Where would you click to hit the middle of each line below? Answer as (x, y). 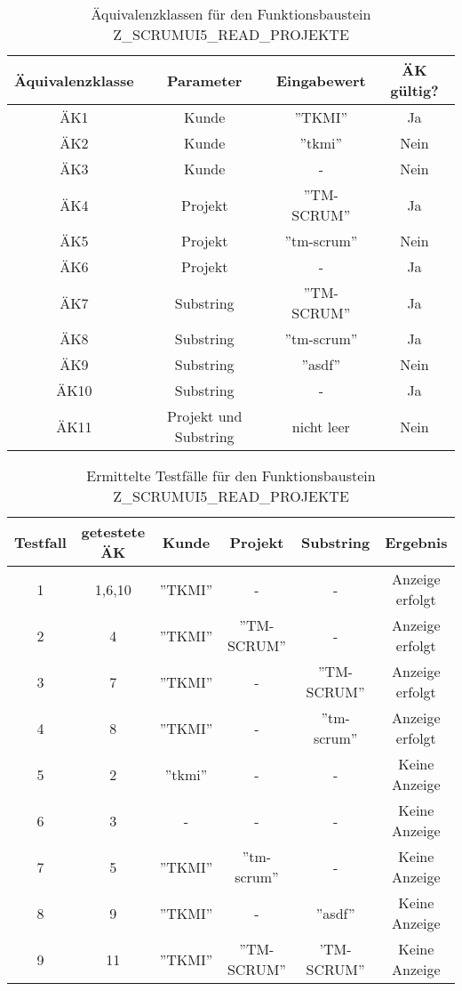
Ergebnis (416, 542)
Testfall (40, 542)
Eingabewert (321, 80)
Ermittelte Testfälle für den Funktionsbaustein (231, 475)
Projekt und (205, 416)
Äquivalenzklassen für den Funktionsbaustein (231, 14)
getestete (113, 532)
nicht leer (321, 426)
